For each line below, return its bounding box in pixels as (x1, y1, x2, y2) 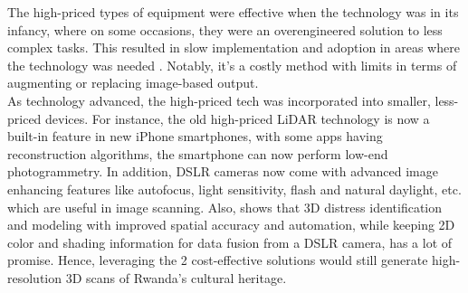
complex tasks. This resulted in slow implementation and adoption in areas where (7, 38, 460, 57)
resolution (7, 268, 62, 287)
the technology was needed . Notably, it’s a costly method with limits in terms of (7, 55, 457, 74)
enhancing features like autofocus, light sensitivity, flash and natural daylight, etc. (7, 179, 462, 198)
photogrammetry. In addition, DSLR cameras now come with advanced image (7, 162, 438, 181)
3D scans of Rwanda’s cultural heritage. (65, 268, 287, 287)
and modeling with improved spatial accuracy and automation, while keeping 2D (7, 215, 455, 234)
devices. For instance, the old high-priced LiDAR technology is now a (45, 109, 430, 128)
